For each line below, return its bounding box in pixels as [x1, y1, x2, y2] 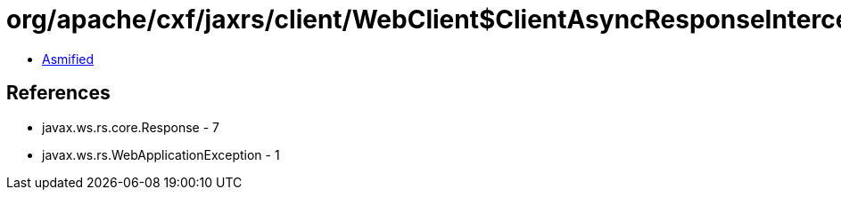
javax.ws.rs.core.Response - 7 [42, 119, 219, 135]
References [6, 82, 111, 105]
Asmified [42, 51, 95, 67]
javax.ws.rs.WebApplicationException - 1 [42, 146, 280, 162]
